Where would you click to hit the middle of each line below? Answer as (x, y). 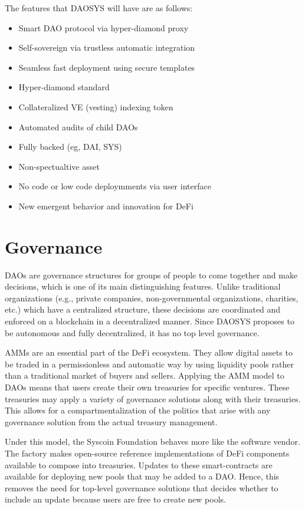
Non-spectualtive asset (59, 166)
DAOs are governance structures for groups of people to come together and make (151, 275)
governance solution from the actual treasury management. (111, 421)
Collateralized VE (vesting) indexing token (96, 106)
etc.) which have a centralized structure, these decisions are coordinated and (143, 309)
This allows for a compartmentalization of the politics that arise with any (138, 410)
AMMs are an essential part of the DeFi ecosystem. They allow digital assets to (149, 352)
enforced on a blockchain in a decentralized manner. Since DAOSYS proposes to (150, 321)
